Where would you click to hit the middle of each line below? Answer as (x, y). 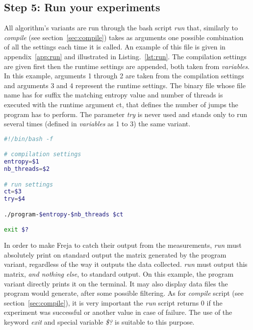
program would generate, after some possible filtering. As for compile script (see (124, 293)
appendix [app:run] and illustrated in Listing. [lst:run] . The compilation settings (125, 56)
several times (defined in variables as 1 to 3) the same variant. (97, 124)
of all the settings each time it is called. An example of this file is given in (115, 47)
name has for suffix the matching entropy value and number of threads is (114, 95)
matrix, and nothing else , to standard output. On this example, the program (119, 274)
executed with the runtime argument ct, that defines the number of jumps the (121, 104)
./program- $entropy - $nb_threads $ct (64, 214)
